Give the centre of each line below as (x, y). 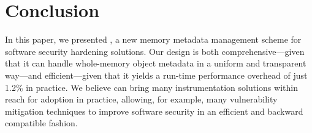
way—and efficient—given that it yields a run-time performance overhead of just (156, 75)
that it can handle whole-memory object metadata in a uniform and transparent (156, 63)
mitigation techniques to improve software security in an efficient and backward (154, 111)
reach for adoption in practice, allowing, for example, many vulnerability (141, 99)
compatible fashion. (41, 123)
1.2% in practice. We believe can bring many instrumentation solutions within (151, 87)
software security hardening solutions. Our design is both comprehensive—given (155, 51)
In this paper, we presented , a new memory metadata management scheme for (153, 39)
